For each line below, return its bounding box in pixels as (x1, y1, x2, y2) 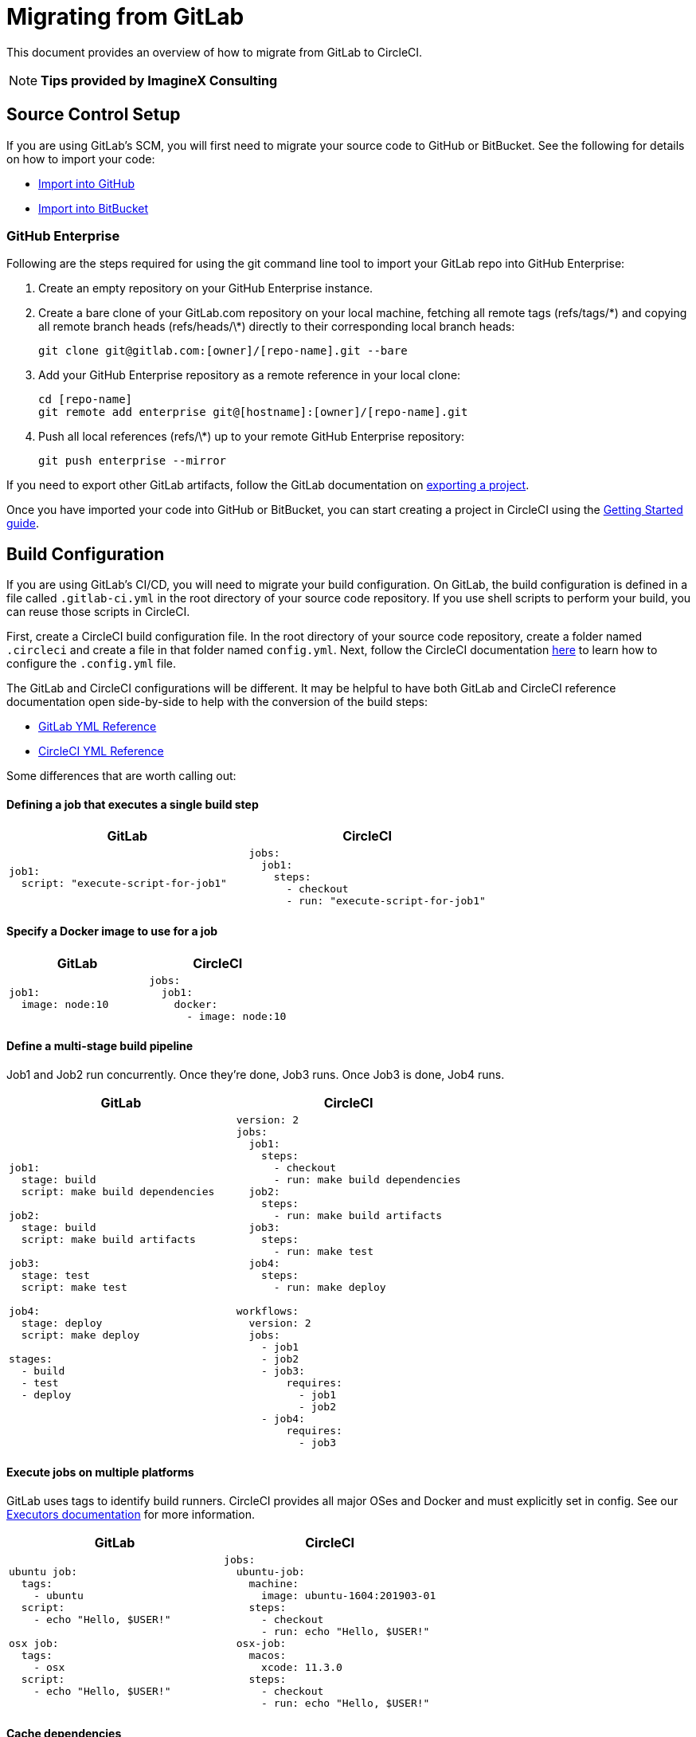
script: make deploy (21, 1328, 140, 1341)
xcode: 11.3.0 (261, 1661, 342, 1674)
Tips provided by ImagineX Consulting (41, 72, 278, 88)
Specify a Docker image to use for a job (6, 924, 218, 939)
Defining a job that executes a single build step (6, 797, 259, 811)
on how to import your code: (6, 151, 155, 166)
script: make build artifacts (21, 1233, 196, 1245)
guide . (6, 516, 40, 531)
